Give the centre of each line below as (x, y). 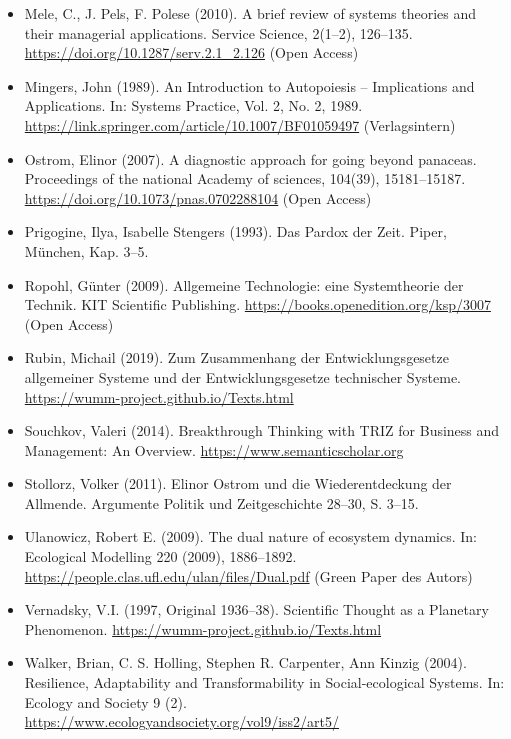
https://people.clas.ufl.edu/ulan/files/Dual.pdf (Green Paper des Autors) (248, 575)
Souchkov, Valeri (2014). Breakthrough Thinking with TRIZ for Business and (262, 430)
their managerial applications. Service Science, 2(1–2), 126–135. (218, 32)
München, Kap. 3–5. (86, 250)
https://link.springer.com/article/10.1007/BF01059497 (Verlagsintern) (240, 124)
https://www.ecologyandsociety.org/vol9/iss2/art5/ (182, 721)
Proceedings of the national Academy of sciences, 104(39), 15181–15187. (245, 178)
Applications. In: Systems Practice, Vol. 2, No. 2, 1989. (193, 105)
